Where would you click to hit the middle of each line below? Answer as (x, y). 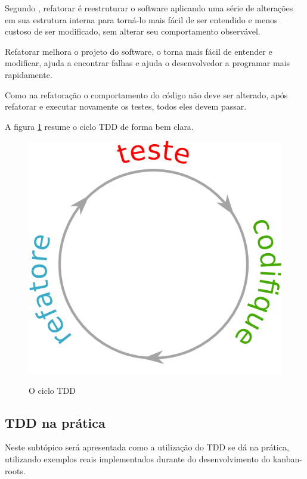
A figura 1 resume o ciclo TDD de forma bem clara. (99, 126)
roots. (15, 470)
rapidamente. (29, 74)
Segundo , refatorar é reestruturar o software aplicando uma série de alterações (149, 8)
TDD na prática (55, 422)
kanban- (287, 459)
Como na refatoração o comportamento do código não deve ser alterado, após (146, 94)
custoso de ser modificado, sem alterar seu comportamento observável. (133, 31)
